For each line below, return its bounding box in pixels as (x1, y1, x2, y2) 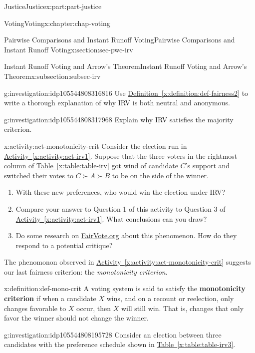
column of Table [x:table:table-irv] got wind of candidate (4, 160, 178, 171)
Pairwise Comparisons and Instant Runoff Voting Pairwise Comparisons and (4, 34, 235, 45)
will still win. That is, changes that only (121, 303, 244, 313)
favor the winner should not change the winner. (4, 313, 149, 323)
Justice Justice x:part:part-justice (4, 1, 102, 11)
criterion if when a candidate (4, 293, 96, 304)
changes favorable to (4, 303, 66, 313)
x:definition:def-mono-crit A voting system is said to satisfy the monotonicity (4, 283, 246, 294)
